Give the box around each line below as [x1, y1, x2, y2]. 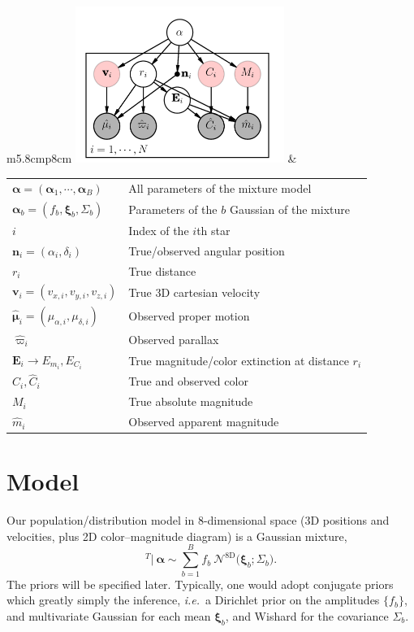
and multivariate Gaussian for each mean [6, 607, 211, 624]
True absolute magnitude [128, 393, 253, 410]
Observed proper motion [128, 307, 250, 325]
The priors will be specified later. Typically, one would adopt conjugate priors [6, 575, 394, 592]
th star [196, 221, 231, 238]
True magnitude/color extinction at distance [128, 351, 349, 368]
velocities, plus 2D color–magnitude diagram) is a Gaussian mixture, [6, 527, 347, 544]
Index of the [128, 221, 189, 238]
